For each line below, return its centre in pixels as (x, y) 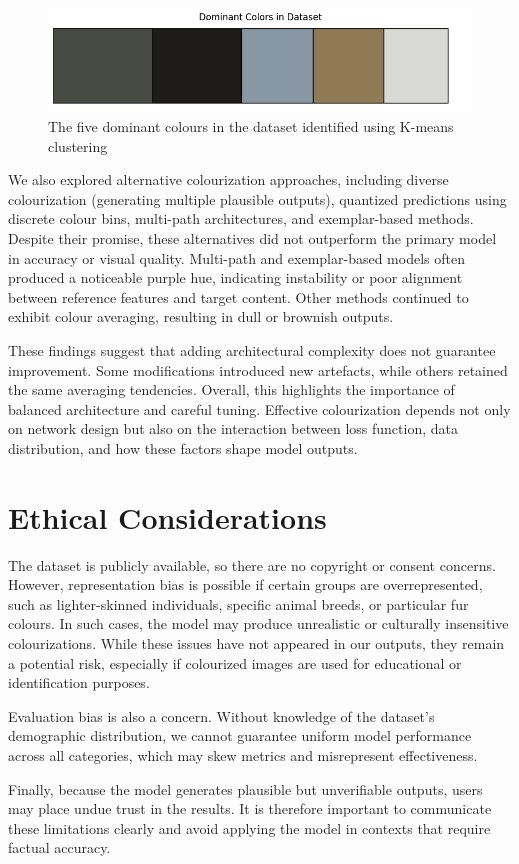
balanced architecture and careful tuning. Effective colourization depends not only (259, 408)
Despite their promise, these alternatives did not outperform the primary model (252, 237)
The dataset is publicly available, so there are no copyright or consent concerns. (252, 564)
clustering (78, 145)
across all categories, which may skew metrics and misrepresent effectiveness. (243, 754)
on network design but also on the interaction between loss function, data (233, 428)
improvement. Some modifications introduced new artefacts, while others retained (258, 369)
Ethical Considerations (167, 516)
